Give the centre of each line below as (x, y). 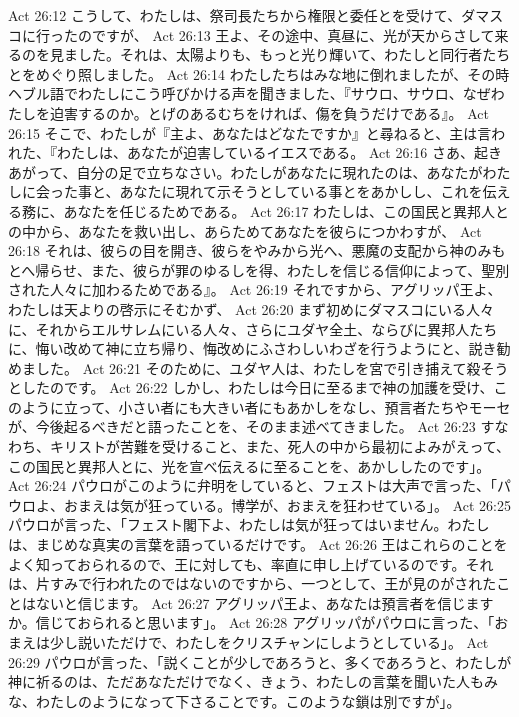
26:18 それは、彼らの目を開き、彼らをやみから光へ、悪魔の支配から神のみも (257, 250)
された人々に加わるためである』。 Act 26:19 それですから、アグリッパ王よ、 (255, 289)
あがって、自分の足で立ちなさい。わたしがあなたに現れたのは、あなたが (245, 171)
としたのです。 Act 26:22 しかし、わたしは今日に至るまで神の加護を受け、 (251, 387)
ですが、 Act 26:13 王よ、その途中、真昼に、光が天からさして (293, 34)
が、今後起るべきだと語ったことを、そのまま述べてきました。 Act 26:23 (242, 426)
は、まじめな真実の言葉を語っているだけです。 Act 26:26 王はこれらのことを (258, 544)
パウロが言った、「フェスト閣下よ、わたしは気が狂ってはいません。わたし (249, 524)
